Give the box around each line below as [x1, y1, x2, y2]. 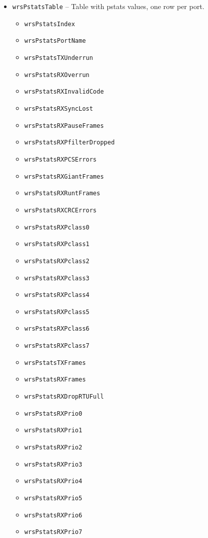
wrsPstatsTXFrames [24, 359, 86, 366]
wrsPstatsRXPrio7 [24, 528, 83, 536]
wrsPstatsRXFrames [24, 376, 86, 383]
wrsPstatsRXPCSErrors [24, 156, 97, 163]
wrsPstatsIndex [24, 20, 75, 28]
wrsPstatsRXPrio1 [24, 427, 83, 434]
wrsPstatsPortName [24, 37, 86, 45]
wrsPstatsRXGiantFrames [24, 173, 104, 180]
